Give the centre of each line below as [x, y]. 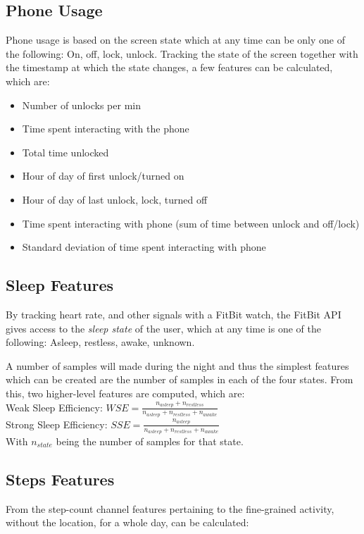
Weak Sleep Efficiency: [54, 407]
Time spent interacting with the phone [106, 129]
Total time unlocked [65, 152]
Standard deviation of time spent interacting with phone [144, 247]
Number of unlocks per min [81, 105]
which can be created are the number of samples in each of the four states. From [180, 379]
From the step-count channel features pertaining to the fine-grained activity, [170, 508]
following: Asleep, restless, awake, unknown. [100, 342]
